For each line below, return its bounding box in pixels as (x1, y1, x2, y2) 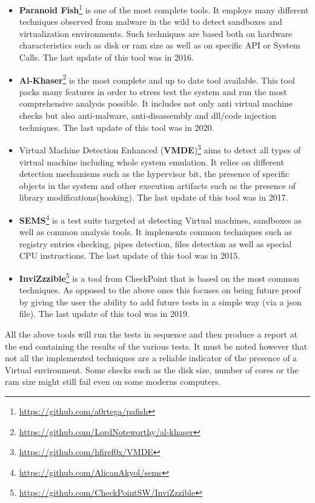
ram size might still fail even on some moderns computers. (5, 375, 221, 388)
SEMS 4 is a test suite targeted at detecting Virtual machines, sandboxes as (19, 212, 302, 226)
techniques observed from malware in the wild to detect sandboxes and (19, 15, 282, 28)
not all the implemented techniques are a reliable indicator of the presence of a (5, 351, 297, 364)
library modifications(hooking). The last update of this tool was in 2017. (19, 191, 288, 204)
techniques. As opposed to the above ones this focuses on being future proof (19, 284, 301, 296)
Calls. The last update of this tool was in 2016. (19, 51, 194, 64)
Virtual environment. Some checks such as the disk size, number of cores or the (5, 363, 299, 376)
